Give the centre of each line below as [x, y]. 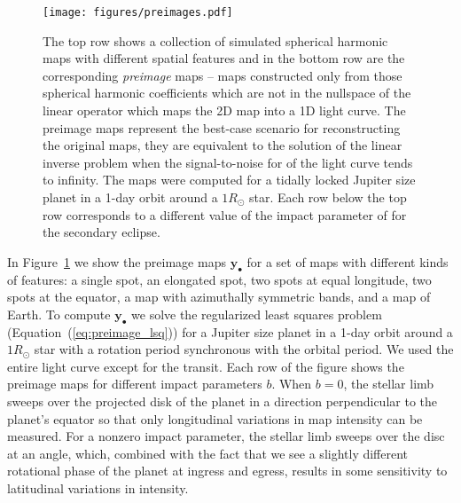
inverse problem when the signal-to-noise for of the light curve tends [228, 162]
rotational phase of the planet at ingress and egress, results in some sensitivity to [227, 471]
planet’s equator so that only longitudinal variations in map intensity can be [215, 418]
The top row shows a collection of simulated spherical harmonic [215, 40]
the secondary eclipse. [102, 232]
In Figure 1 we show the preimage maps [117, 261]
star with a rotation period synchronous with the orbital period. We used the [244, 349]
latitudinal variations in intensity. [98, 487]
